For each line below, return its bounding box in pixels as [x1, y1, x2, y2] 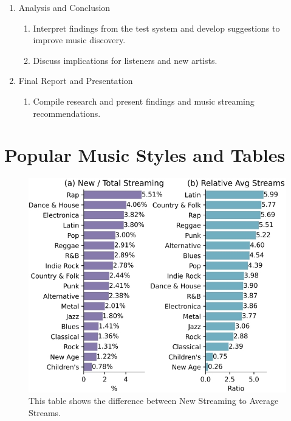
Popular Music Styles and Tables [4, 142, 286, 167]
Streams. [29, 406, 61, 419]
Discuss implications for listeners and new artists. [33, 54, 217, 66]
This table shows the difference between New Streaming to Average [29, 394, 279, 407]
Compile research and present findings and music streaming [33, 94, 255, 107]
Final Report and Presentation [18, 74, 133, 87]
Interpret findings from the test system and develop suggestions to [33, 21, 280, 34]
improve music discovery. [33, 33, 126, 46]
